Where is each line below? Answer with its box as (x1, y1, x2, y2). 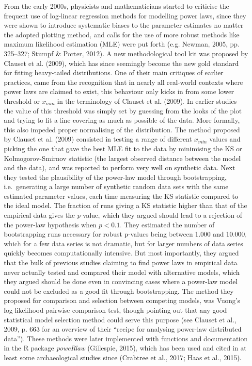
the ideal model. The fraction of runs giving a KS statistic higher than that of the (4, 200, 247, 210)
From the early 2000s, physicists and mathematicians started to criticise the (4, 1, 229, 11)
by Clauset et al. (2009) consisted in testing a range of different (4, 134, 192, 144)
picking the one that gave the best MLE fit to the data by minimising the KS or (4, 143, 242, 153)
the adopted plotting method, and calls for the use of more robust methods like (4, 29, 239, 39)
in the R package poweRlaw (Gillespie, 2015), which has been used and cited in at (4, 343, 247, 353)
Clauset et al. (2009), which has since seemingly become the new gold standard (4, 58, 239, 68)
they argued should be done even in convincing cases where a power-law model (4, 276, 238, 286)
